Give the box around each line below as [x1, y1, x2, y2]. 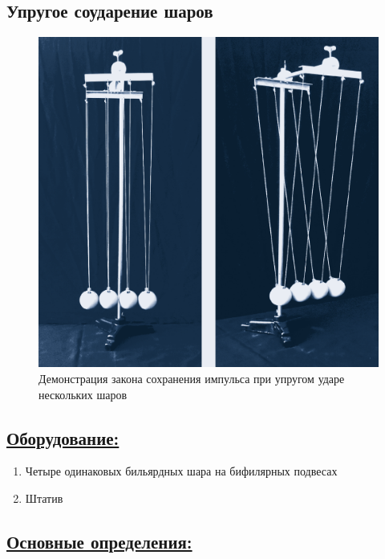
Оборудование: [6, 425, 120, 450]
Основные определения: [6, 528, 192, 553]
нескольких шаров [38, 386, 128, 402]
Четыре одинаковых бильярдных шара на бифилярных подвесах [25, 463, 338, 479]
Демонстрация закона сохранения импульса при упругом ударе [38, 369, 345, 386]
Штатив [25, 489, 63, 506]
